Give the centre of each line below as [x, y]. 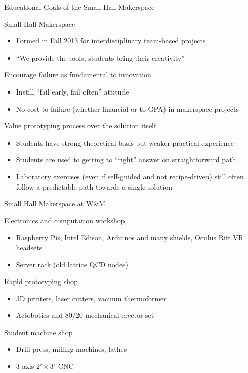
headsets [29, 247]
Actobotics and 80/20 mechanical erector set [85, 315]
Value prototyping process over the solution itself [80, 126]
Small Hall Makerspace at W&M [55, 203]
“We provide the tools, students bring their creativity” [100, 57]
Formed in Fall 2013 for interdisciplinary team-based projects [111, 41]
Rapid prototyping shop [41, 281]
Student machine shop [38, 332]
